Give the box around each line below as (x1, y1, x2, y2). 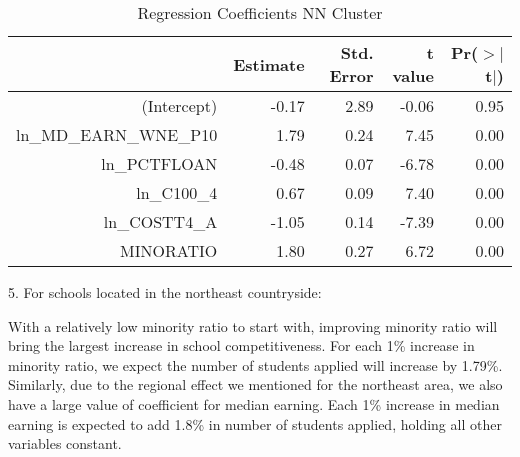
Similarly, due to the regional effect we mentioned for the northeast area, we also (8, 374, 503, 395)
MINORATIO (120, 239, 218, 262)
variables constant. (8, 433, 122, 454)
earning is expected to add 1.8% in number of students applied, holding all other (8, 413, 502, 434)
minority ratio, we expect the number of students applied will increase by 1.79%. (8, 354, 503, 375)
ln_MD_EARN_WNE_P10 (16, 123, 218, 146)
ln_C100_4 (136, 181, 218, 204)
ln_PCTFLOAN (101, 152, 218, 175)
